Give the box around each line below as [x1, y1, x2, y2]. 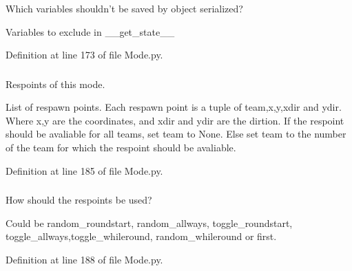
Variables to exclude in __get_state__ [6, 24, 175, 39]
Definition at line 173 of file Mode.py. [6, 47, 163, 62]
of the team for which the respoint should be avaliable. [6, 140, 236, 155]
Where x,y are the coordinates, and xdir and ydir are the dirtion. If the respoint [6, 113, 344, 127]
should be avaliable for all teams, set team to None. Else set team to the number [6, 127, 346, 141]
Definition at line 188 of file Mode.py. [6, 252, 163, 266]
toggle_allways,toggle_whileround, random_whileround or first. [6, 229, 277, 243]
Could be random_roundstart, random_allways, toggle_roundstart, [6, 215, 293, 230]
